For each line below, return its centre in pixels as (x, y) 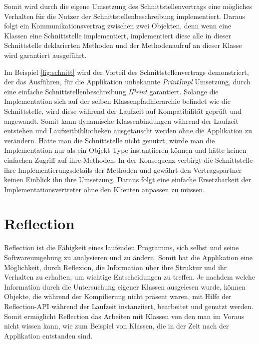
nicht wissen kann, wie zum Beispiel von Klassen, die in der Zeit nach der (117, 326)
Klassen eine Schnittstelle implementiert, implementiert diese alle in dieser (118, 35)
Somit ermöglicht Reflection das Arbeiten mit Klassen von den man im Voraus (124, 316)
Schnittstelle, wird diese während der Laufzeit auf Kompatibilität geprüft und (123, 111)
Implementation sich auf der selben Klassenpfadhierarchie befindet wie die (117, 101)
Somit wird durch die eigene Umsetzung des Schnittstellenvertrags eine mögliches (128, 6)
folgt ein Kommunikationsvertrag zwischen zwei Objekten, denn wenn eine (118, 26)
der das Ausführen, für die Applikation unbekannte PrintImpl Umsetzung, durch (127, 82)
